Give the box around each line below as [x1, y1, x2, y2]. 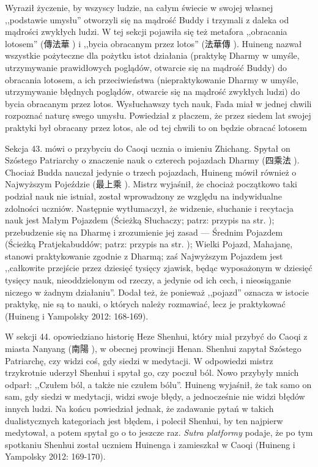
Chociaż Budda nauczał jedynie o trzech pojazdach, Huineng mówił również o [5, 165, 297, 178]
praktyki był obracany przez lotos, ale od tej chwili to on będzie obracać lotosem [5, 121, 307, 133]
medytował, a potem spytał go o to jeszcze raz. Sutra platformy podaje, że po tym [5, 426, 313, 439]
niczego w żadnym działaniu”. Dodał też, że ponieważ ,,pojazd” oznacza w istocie [5, 285, 309, 298]
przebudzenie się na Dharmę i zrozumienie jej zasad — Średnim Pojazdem [5, 225, 283, 238]
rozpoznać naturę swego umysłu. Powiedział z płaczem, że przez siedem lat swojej [5, 109, 311, 122]
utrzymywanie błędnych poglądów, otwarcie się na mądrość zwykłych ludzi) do [5, 85, 300, 98]
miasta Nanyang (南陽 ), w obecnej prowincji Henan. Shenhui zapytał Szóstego [5, 342, 301, 355]
